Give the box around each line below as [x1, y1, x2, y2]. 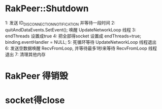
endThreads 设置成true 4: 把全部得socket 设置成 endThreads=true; [5, 33, 141, 39]
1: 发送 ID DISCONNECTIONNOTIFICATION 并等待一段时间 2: [5, 20, 116, 27]
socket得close [5, 95, 65, 106]
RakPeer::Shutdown [5, 3, 89, 14]
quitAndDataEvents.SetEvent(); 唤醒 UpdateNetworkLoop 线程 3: [5, 27, 136, 32]
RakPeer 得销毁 [5, 70, 68, 82]
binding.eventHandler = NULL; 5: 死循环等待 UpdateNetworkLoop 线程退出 [5, 39, 157, 45]
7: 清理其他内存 [14, 51, 46, 57]
